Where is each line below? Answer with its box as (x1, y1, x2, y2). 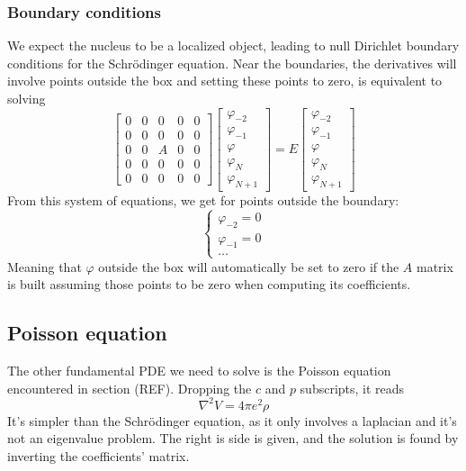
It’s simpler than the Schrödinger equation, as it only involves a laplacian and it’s (7, 411, 457, 430)
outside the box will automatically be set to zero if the (98, 257, 399, 276)
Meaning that (7, 257, 82, 276)
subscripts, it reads (300, 378, 405, 397)
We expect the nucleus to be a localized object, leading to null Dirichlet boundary (7, 36, 460, 55)
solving (7, 89, 46, 107)
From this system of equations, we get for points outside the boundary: (7, 190, 399, 209)
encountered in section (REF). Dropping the (7, 378, 252, 397)
